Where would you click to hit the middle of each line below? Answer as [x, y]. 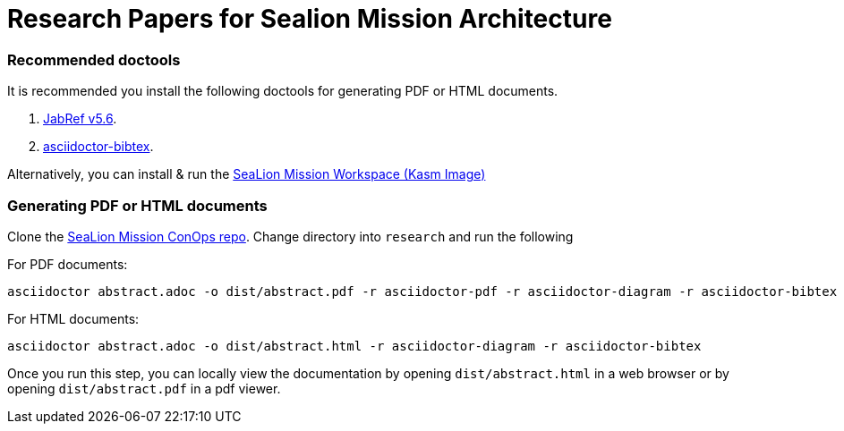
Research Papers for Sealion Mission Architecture [310, 19]
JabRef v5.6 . [80, 119]
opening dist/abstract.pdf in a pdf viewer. [144, 388]
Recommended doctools [94, 59]
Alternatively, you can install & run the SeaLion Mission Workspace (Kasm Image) [247, 174]
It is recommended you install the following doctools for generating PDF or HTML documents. [283, 91]
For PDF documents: [68, 264]
